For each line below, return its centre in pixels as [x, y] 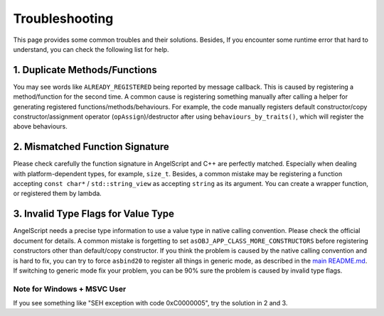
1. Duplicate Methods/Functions [85, 70]
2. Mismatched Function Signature [91, 147]
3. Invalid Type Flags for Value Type [94, 214]
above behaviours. [40, 126]
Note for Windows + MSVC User [70, 289]
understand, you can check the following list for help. [91, 49]
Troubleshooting [63, 18]
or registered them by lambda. [58, 194]
